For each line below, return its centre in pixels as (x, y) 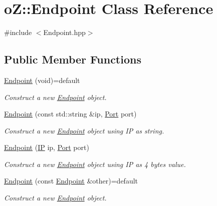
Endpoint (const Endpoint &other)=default (71, 181)
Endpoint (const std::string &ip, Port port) (70, 114)
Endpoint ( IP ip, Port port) (47, 147)
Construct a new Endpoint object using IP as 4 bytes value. (95, 164)
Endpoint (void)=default (42, 80)
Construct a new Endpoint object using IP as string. (84, 130)
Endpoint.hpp (64, 32)
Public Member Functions (73, 59)
